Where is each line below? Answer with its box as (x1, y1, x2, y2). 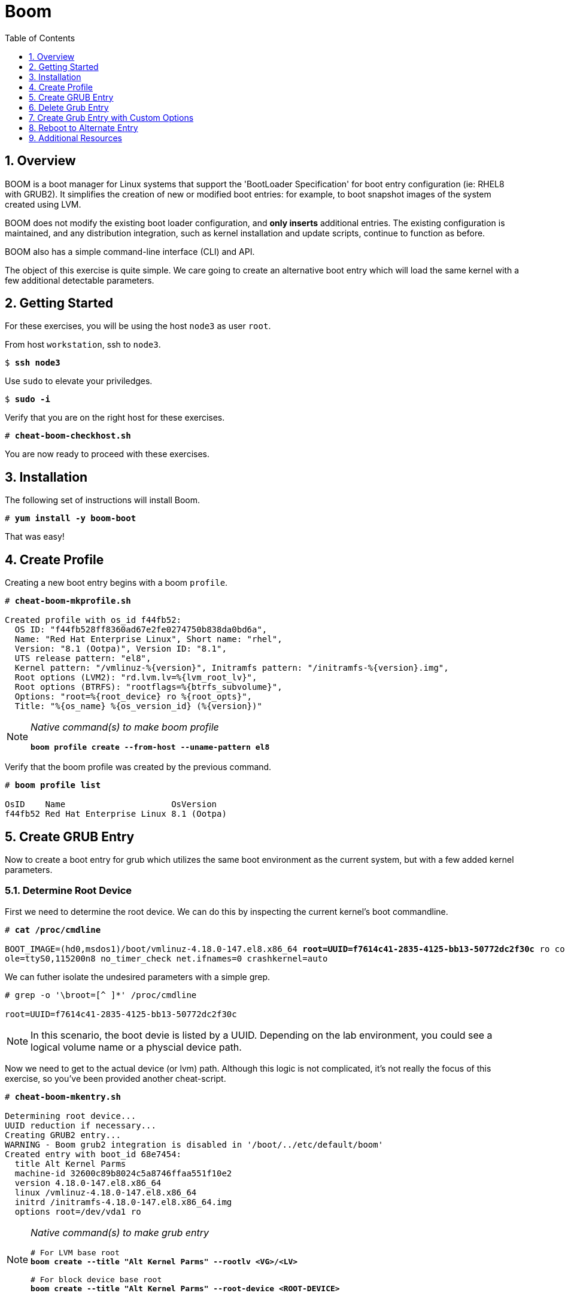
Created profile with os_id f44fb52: (5, 615, 182, 625)
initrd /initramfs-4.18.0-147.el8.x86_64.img (14, 1197, 232, 1207)
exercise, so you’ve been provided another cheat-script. (5, 1073, 226, 1084)
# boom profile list (5, 780, 101, 790)
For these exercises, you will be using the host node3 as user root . (5, 321, 271, 331)
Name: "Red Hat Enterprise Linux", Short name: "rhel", (14, 634, 282, 644)
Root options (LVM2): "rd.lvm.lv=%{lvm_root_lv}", (14, 673, 257, 683)
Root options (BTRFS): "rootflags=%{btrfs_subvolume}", (14, 682, 282, 692)
